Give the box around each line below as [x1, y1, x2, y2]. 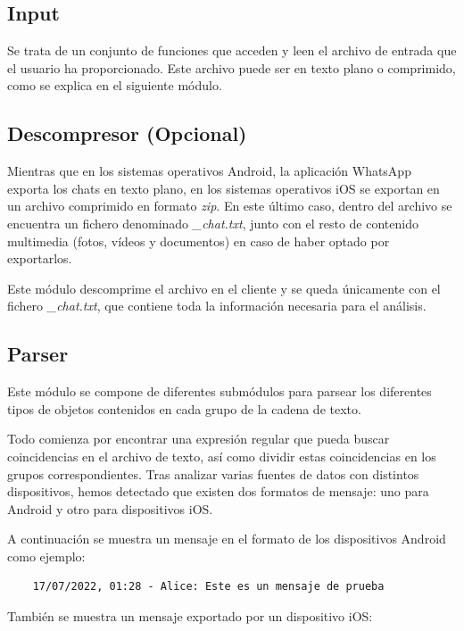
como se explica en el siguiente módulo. [7, 76, 222, 95]
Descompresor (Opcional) [7, 120, 247, 147]
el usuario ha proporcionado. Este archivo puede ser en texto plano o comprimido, [7, 58, 456, 77]
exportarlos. [7, 249, 72, 268]
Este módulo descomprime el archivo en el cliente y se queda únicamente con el [7, 278, 441, 297]
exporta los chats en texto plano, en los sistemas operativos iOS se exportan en [7, 179, 440, 197]
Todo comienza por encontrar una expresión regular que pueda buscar [7, 429, 390, 448]
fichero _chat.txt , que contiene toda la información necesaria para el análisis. [7, 296, 427, 315]
